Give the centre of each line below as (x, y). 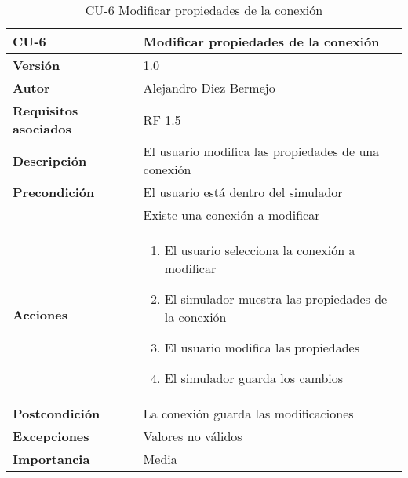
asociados (42, 128)
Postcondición (56, 413)
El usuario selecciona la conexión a (260, 250)
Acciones (40, 314)
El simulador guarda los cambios (254, 378)
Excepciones (51, 436)
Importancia (51, 459)
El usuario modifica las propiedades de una (261, 151)
